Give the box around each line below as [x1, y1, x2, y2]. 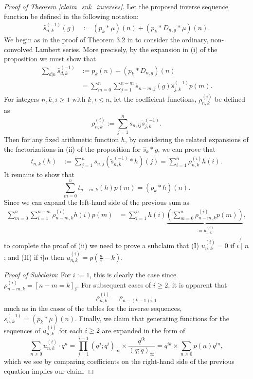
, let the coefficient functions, [109, 94, 197, 104]
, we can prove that [158, 144, 216, 154]
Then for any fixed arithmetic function [4, 134, 119, 144]
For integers [4, 94, 39, 104]
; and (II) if [4, 252, 38, 262]
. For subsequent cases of [77, 280, 151, 290]
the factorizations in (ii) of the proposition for [4, 144, 141, 154]
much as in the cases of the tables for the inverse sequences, [4, 303, 182, 313]
